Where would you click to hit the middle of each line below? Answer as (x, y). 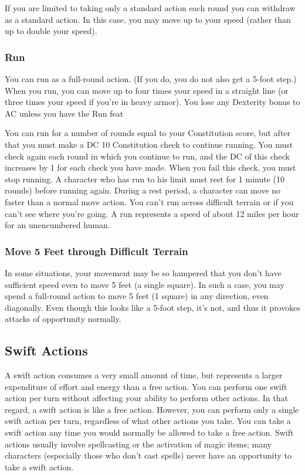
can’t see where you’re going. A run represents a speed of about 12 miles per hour (152, 213)
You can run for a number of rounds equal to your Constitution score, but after (148, 133)
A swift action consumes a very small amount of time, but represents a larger (144, 375)
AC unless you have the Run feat (64, 113)
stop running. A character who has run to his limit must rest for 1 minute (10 (145, 179)
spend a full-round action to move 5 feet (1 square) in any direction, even (137, 296)
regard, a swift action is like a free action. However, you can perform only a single (152, 409)
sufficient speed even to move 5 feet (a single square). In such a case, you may (145, 284)
